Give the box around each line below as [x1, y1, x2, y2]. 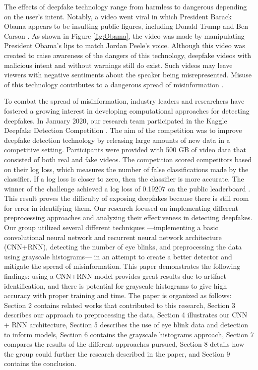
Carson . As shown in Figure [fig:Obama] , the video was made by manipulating [4, 30, 245, 41]
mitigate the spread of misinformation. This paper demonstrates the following [4, 261, 241, 271]
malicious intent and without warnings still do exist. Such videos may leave [4, 60, 233, 70]
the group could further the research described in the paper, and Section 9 [4, 348, 230, 359]
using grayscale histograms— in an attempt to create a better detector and [4, 251, 232, 261]
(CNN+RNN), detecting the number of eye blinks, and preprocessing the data [4, 242, 242, 252]
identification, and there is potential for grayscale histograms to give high [4, 280, 227, 291]
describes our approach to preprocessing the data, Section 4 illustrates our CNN [4, 309, 248, 320]
